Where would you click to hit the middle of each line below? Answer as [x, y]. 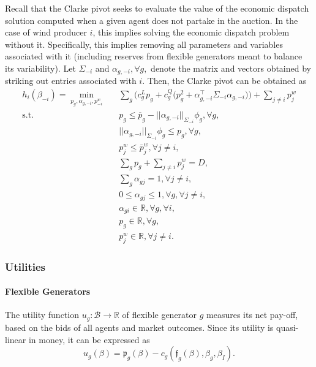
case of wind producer [46, 32]
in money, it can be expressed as [89, 339]
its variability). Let [40, 68]
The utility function [42, 315]
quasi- [288, 327]
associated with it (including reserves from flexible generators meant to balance [154, 56]
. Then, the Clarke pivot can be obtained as [224, 81]
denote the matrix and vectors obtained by [231, 68]
